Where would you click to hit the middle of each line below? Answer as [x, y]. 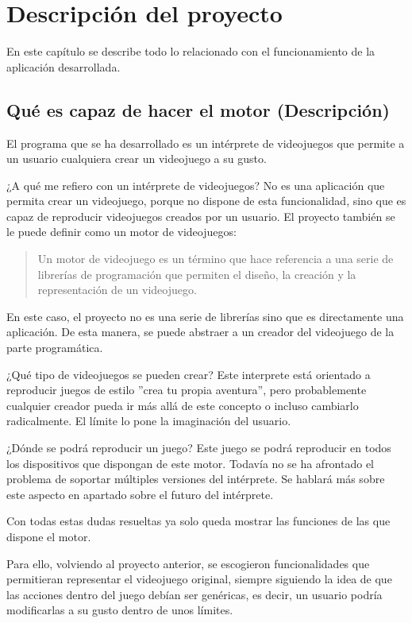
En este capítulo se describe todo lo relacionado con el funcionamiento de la [191, 51]
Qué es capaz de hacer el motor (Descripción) [198, 109]
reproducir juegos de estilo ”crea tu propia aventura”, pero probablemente [187, 390]
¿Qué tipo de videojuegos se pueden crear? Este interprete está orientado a [189, 374]
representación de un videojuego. [117, 290]
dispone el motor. [49, 536]
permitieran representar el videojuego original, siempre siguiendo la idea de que [199, 579]
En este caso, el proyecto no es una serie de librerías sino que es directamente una [205, 316]
